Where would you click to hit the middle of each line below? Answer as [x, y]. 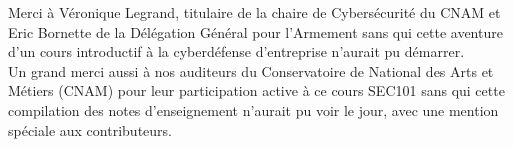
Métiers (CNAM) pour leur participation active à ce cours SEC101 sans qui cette [256, 90]
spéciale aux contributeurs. [90, 129]
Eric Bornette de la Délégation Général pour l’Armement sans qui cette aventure [255, 31]
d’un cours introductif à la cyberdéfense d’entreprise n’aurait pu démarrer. [236, 51]
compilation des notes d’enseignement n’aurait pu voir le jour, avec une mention [253, 109]
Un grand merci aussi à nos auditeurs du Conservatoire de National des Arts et [251, 70]
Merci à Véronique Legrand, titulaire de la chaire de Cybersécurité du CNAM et [254, 12]
